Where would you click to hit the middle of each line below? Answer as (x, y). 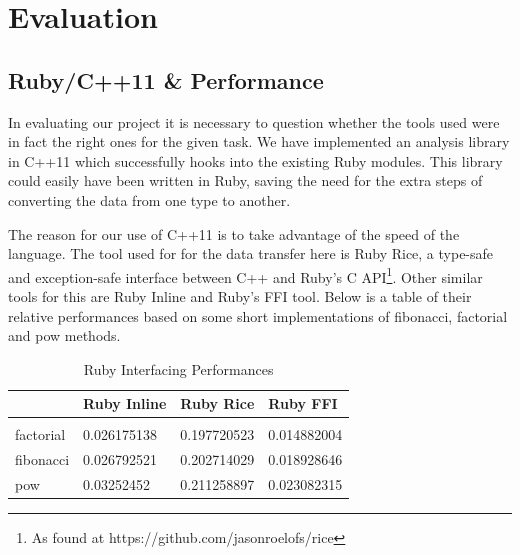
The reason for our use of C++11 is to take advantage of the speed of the (234, 233)
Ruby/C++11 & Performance (166, 79)
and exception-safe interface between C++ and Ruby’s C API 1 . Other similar (245, 275)
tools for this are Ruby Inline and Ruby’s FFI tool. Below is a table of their (240, 295)
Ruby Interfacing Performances (178, 368)
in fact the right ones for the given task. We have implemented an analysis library (259, 141)
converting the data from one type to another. (149, 199)
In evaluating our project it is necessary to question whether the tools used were (254, 121)
